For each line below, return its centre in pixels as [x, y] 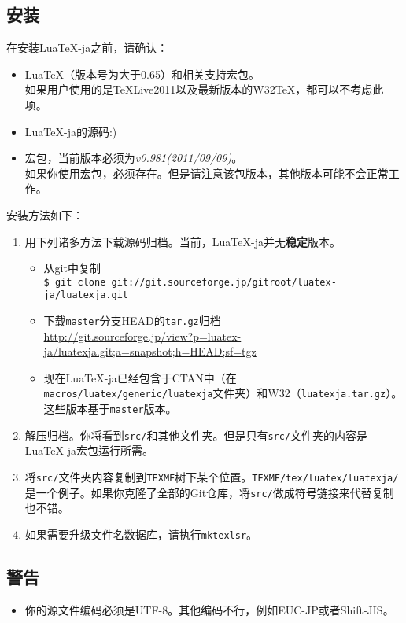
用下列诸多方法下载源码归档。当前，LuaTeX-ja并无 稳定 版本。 [183, 241]
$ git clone [75, 282]
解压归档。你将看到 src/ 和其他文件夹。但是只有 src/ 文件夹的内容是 [196, 435]
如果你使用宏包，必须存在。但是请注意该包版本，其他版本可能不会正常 [207, 173]
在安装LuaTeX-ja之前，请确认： [87, 48]
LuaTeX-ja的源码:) [71, 131]
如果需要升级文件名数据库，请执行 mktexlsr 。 [141, 534]
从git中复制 [72, 268]
